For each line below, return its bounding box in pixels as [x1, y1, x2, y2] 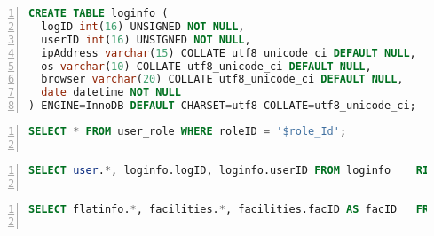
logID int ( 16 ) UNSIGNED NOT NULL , [41, 20, 245, 33]
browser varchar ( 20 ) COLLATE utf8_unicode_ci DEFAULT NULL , [41, 73, 404, 86]
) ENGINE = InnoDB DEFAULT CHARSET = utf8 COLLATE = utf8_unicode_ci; [28, 99, 416, 113]
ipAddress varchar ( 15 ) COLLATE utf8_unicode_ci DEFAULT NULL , [41, 46, 416, 59]
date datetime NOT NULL [41, 86, 181, 99]
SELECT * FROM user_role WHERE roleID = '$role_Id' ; [28, 125, 347, 138]
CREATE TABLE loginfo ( [28, 7, 169, 20]
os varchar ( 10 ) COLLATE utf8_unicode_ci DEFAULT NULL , [41, 59, 372, 73]
